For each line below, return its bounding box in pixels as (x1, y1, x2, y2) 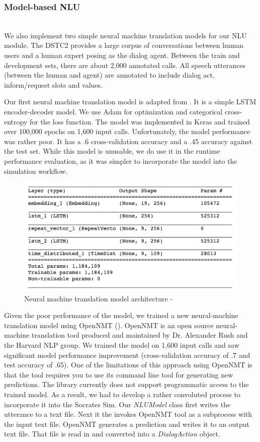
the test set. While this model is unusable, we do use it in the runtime (4, 146, 220, 156)
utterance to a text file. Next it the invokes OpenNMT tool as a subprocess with (4, 409, 252, 419)
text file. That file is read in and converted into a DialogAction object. (4, 428, 220, 439)
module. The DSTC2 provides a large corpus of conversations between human (4, 40, 243, 50)
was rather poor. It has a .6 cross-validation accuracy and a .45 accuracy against (4, 136, 252, 146)
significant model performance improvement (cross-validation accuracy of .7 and (4, 349, 250, 360)
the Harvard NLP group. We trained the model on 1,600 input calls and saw (4, 339, 239, 350)
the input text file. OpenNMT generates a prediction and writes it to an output (4, 418, 249, 429)
